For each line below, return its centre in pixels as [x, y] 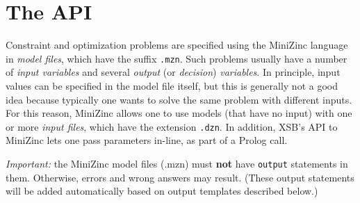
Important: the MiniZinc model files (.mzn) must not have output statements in [177, 163]
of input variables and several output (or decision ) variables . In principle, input [173, 72]
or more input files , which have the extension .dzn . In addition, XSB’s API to [172, 126]
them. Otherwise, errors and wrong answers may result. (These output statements [180, 177]
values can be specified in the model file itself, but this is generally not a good [172, 85]
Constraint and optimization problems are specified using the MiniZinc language [177, 45]
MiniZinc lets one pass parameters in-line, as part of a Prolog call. [147, 140]
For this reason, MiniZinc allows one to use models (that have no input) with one [179, 113]
